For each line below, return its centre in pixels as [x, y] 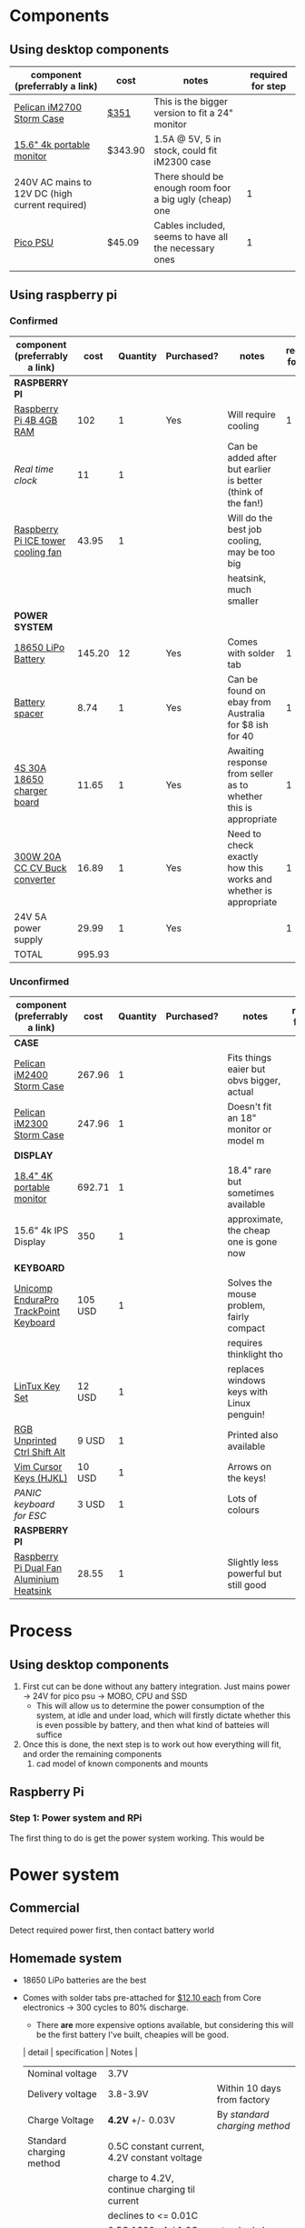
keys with [247, 1392]
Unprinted [35, 1440]
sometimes [251, 1193]
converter [35, 879]
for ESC [30, 1515]
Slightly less [253, 1562]
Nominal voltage [62, 2073]
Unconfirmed [39, 981]
